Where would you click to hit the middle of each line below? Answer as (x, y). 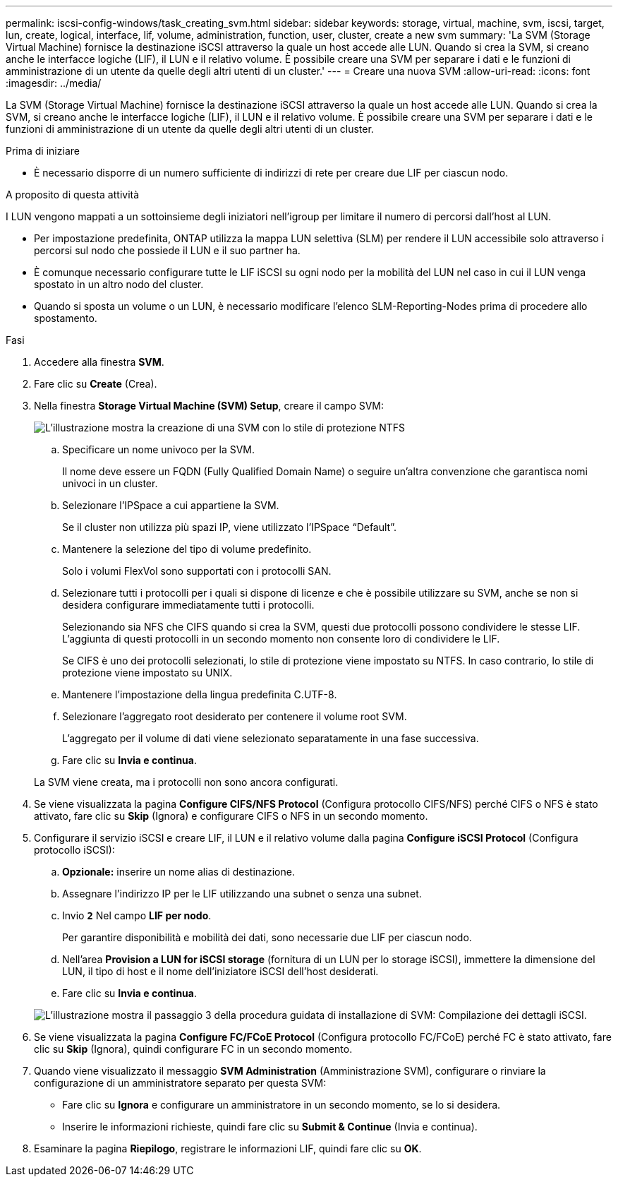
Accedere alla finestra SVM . (99, 362)
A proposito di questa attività (73, 195)
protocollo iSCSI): (74, 850)
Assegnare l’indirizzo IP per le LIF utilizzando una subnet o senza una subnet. (242, 894)
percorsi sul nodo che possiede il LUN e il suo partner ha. (167, 250)
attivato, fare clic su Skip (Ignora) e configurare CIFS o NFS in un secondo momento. (231, 816)
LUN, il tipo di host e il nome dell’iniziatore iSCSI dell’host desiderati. (220, 971)
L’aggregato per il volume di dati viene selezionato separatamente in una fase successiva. (271, 738)
